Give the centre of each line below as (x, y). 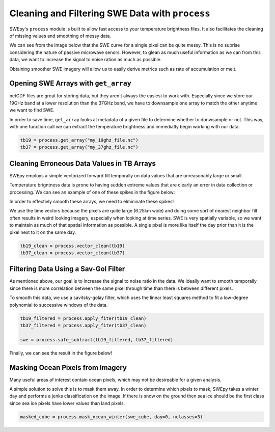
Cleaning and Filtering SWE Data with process (110, 13)
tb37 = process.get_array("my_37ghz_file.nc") (79, 147)
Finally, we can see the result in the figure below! (61, 353)
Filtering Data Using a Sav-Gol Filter (67, 269)
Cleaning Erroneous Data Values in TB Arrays (83, 163)
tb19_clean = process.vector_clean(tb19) (73, 246)
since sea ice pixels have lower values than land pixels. (67, 403)
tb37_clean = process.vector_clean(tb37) (73, 253)
